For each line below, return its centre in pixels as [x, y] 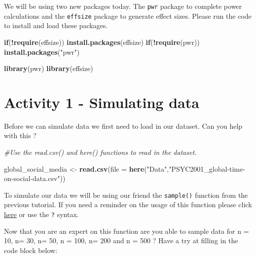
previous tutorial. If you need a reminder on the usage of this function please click [128, 204]
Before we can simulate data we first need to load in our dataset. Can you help [123, 126]
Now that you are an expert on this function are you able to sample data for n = [127, 231]
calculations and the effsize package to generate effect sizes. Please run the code [128, 16]
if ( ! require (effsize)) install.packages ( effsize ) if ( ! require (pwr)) [102, 42]
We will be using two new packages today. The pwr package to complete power [123, 6]
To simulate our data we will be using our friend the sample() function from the [126, 195]
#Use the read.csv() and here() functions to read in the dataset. [100, 152]
